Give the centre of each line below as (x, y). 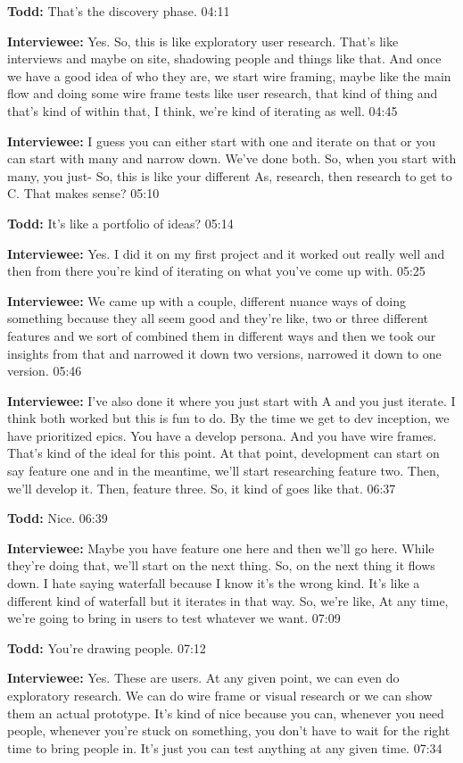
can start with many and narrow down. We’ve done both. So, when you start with (232, 158)
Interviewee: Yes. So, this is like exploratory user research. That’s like (203, 41)
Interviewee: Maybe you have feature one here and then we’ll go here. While (221, 547)
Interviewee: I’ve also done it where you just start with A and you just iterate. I (231, 400)
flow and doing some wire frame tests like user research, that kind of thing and (223, 93)
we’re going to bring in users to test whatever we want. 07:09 (174, 618)
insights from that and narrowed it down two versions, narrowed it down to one (224, 353)
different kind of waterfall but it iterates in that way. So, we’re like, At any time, (228, 600)
